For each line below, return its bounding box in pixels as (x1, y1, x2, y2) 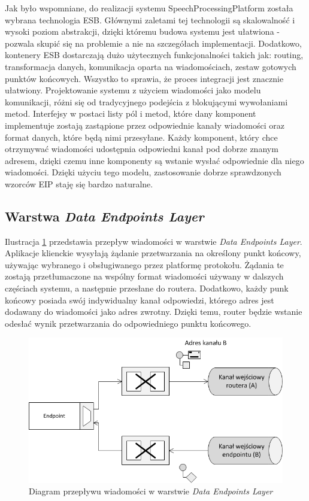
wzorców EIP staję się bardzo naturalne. (5, 177, 153, 190)
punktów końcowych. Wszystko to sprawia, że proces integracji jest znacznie (5, 72, 284, 84)
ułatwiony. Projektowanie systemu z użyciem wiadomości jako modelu (5, 84, 261, 96)
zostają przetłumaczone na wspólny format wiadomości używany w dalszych (5, 270, 284, 283)
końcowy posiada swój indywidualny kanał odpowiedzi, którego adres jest (5, 293, 274, 306)
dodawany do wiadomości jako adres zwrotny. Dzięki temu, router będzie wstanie (5, 305, 302, 318)
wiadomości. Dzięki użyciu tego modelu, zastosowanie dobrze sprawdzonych (5, 166, 281, 178)
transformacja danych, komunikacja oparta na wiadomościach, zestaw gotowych (5, 60, 296, 72)
